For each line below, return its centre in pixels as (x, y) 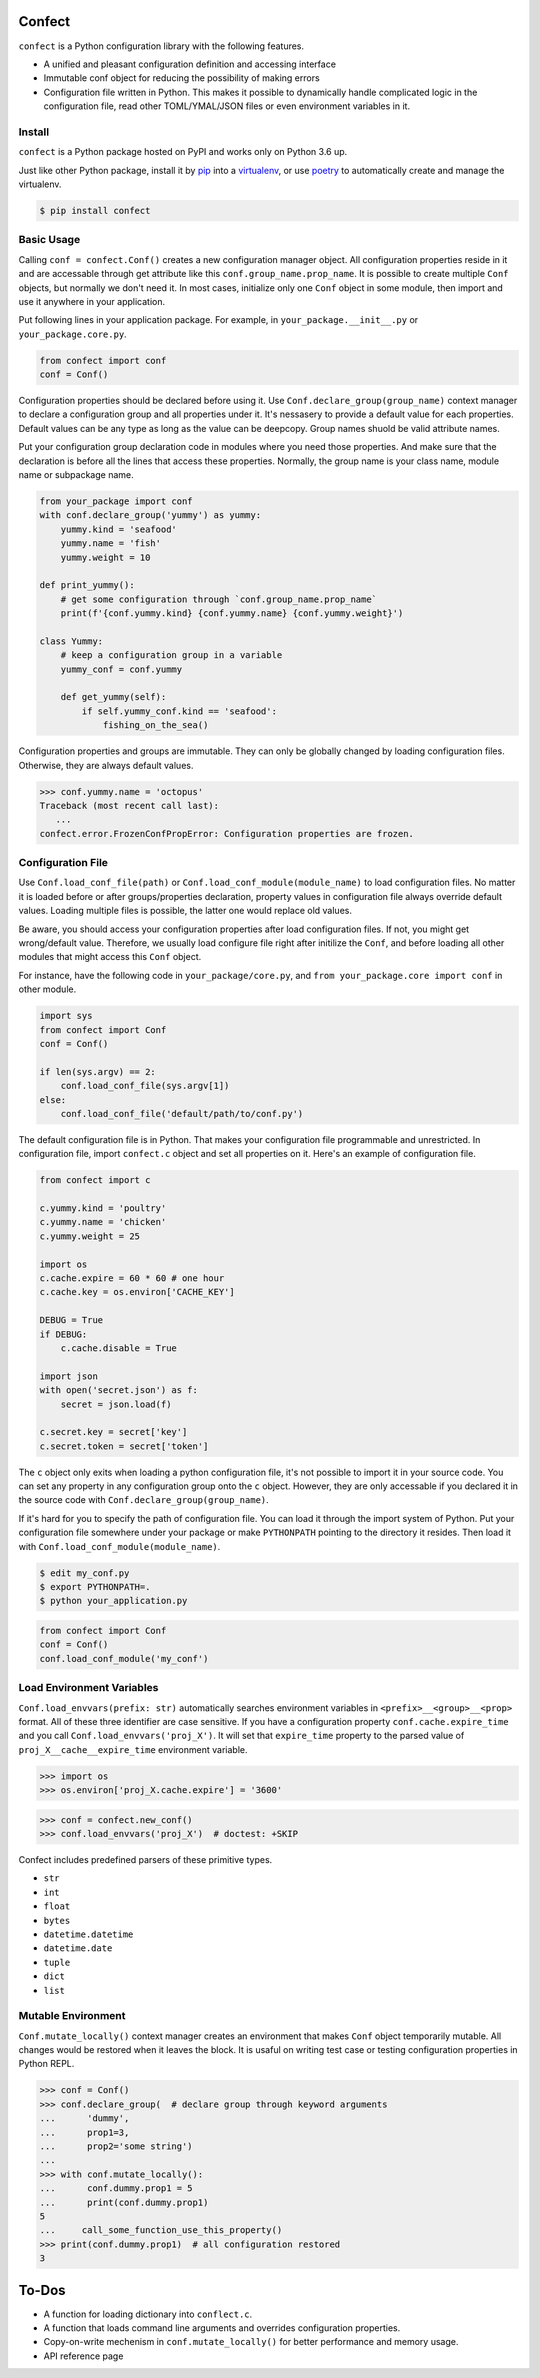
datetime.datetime (88, 1934)
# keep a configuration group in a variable (171, 655)
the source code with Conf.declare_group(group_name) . (143, 1500)
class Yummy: (71, 641)
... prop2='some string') (116, 2146)
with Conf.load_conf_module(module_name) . (119, 1546)
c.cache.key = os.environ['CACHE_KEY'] (137, 1292)
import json (69, 1376)
